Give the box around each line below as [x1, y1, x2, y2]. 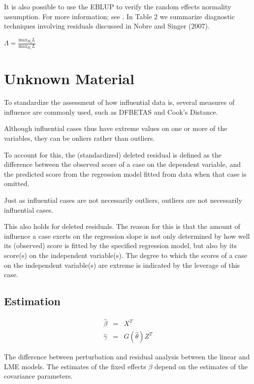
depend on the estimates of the [155, 361, 248, 371]
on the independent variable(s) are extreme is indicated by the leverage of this [4, 259, 240, 270]
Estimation [4, 293, 61, 309]
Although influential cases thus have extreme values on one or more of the [4, 123, 227, 133]
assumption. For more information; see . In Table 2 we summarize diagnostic [4, 11, 235, 21]
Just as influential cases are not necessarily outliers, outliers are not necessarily [4, 195, 242, 205]
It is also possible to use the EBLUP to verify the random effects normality [4, 1, 231, 11]
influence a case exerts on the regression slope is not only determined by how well [4, 230, 250, 241]
